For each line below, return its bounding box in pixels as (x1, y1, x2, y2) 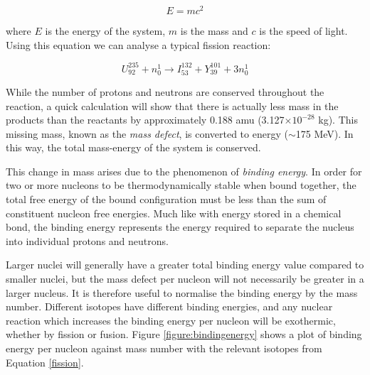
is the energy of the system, (45, 23, 166, 38)
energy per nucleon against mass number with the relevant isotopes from (6, 341, 322, 356)
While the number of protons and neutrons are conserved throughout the (6, 84, 324, 99)
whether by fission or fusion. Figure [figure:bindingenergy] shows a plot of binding (6, 327, 362, 342)
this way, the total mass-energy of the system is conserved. (6, 140, 261, 155)
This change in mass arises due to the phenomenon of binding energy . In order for (6, 163, 362, 178)
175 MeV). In (295, 126, 354, 141)
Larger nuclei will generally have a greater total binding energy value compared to (6, 257, 364, 272)
